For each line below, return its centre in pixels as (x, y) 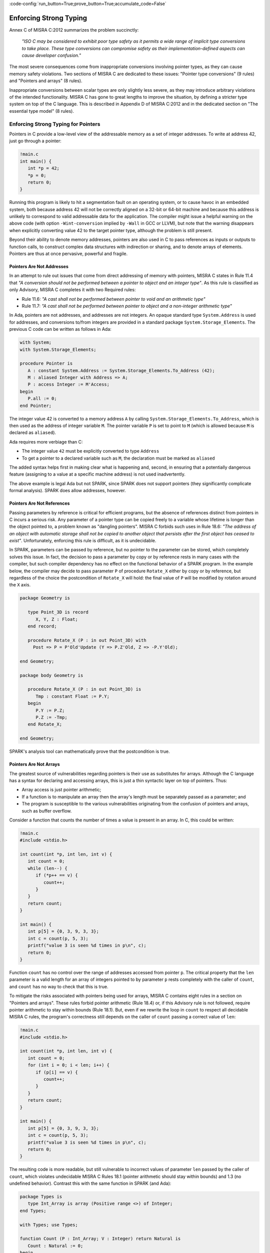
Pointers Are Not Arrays (34, 764)
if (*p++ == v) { (57, 875)
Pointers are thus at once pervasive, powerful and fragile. (68, 254)
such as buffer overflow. (47, 811)
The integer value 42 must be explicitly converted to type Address (90, 451)
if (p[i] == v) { (57, 1072)
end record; (42, 626)
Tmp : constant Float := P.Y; (73, 696)
